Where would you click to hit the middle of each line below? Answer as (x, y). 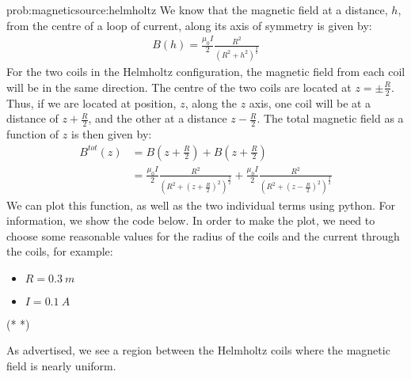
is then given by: (111, 133)
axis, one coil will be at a (310, 102)
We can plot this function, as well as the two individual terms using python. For (201, 205)
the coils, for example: (60, 251)
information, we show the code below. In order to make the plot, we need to (191, 220)
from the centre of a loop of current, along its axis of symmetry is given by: (189, 25)
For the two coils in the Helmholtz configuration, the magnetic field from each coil (206, 72)
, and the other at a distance (158, 118)
